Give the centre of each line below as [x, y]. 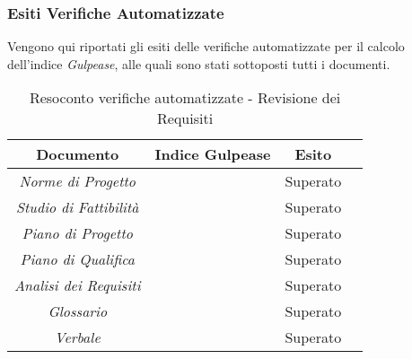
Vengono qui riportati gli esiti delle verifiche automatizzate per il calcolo [206, 46]
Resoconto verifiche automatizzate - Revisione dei [185, 98]
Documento [78, 154]
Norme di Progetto [78, 181]
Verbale [77, 337]
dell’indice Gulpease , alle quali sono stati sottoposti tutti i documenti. [199, 63]
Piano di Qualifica [77, 259]
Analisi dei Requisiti [78, 285]
